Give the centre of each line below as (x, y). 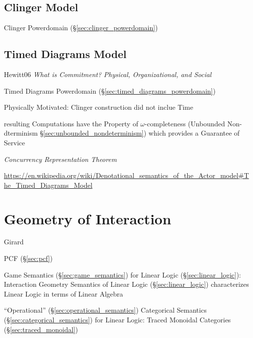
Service (15, 142)
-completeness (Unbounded (185, 123)
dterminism (21, 133)
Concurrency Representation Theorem (60, 159)
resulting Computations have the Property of (71, 123)
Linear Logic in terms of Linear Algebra (64, 293)
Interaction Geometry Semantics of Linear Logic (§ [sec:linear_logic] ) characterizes (126, 284)
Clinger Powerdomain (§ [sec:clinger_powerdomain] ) (81, 28)
